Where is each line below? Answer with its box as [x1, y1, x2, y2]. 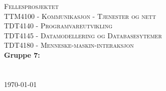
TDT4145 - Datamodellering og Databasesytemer [4, 30, 162, 40]
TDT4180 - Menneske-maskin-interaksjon [4, 40, 134, 50]
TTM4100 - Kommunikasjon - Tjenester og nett [4, 10, 156, 21]
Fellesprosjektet [4, 1, 59, 11]
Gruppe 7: [4, 49, 40, 60]
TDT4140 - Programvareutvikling [4, 20, 113, 31]
